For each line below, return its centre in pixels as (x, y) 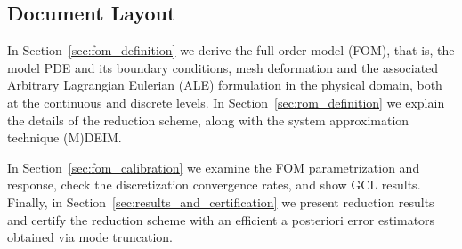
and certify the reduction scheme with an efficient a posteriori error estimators (221, 219)
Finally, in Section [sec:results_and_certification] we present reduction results (221, 201)
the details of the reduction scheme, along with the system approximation (208, 120)
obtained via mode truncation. (90, 237)
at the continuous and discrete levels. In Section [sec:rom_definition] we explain (226, 102)
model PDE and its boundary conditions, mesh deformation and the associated (223, 67)
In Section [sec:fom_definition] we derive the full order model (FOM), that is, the (231, 50)
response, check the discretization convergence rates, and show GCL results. (214, 185)
